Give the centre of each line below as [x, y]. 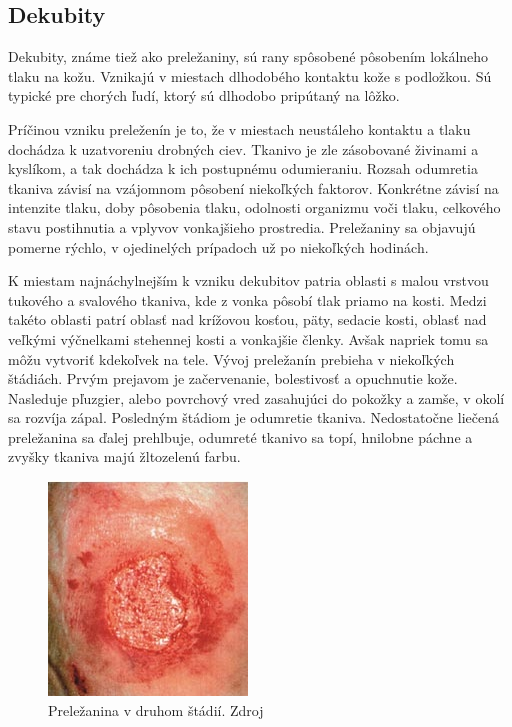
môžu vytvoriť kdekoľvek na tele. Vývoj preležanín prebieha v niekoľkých [231, 358]
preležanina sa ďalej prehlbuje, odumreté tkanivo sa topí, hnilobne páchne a [240, 436]
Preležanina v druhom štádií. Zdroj [156, 709]
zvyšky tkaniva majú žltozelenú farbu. [124, 456]
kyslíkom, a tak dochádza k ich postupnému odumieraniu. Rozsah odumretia [243, 168]
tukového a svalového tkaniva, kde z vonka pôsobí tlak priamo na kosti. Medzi [247, 299]
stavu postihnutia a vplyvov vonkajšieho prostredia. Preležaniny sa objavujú [242, 226]
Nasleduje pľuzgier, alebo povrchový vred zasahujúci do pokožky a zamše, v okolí [256, 397]
